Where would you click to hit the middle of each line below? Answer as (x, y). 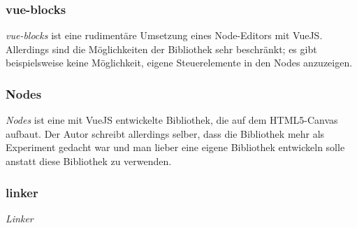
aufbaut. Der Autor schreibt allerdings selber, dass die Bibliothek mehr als (165, 133)
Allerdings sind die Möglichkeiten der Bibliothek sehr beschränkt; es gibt (161, 49)
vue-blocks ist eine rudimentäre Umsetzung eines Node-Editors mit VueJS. (164, 35)
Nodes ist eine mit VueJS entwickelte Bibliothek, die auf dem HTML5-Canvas (172, 120)
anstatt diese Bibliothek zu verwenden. (89, 161)
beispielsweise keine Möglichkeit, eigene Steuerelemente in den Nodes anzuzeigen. (179, 63)
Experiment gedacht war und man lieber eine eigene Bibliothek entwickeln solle (175, 147)
